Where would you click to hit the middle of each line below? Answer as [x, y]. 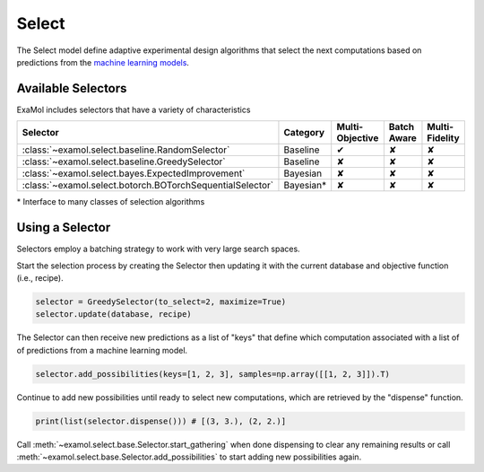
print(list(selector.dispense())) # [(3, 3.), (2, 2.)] [161, 421]
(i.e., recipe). [40, 277]
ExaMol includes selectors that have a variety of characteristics [134, 109]
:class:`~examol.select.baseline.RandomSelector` [126, 150]
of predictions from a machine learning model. [102, 350]
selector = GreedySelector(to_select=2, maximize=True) [161, 302]
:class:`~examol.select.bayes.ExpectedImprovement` [134, 173]
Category [304, 133]
